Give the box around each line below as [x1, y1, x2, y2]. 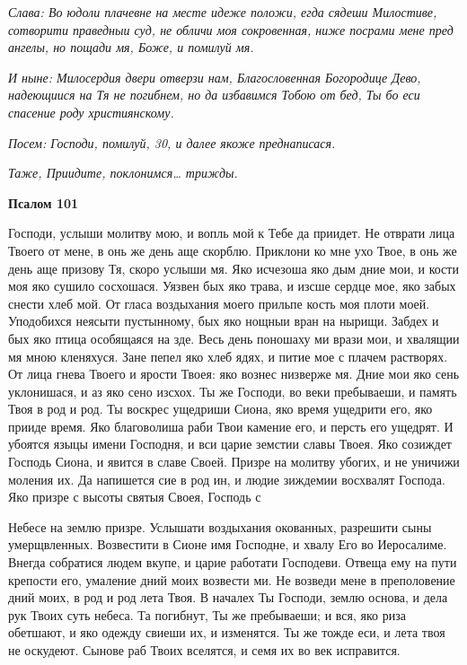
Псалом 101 [8, 193, 79, 212]
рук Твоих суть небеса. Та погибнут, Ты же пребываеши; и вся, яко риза [8, 605, 406, 624]
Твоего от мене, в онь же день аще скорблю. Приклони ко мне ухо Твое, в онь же [8, 241, 457, 259]
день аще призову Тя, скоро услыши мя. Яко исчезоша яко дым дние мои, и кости [8, 258, 459, 277]
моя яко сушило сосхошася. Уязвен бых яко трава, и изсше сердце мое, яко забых [8, 276, 456, 295]
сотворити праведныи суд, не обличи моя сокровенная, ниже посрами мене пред [8, 20, 454, 39]
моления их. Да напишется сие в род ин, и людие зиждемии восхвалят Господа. [8, 469, 445, 488]
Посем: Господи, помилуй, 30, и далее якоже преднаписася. [8, 133, 336, 152]
